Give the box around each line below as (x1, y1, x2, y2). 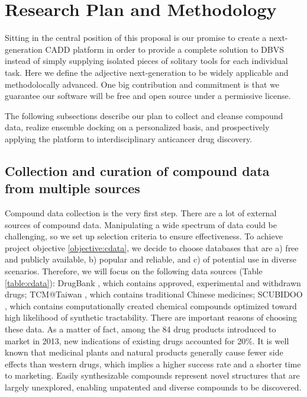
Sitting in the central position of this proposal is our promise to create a (5, 31, 267, 44)
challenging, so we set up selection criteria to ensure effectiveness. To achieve (5, 230, 283, 242)
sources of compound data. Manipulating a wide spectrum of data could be (5, 218, 277, 230)
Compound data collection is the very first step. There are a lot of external (5, 207, 277, 219)
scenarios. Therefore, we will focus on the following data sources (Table (5, 265, 263, 277)
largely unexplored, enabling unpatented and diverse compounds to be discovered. (5, 380, 302, 393)
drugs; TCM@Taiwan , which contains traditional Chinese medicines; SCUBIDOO (5, 288, 303, 300)
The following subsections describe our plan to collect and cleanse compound (5, 109, 283, 121)
